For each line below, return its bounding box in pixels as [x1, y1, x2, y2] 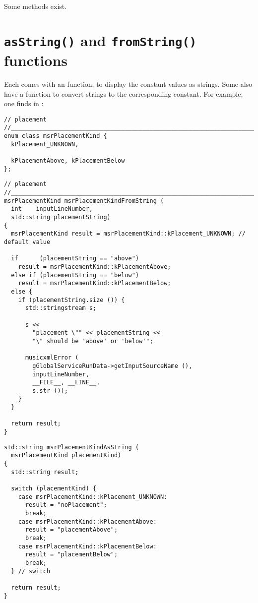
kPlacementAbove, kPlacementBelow [11, 157, 125, 165]
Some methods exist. [4, 1, 67, 11]
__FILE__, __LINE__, [32, 379, 100, 386]
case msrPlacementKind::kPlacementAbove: [18, 518, 157, 525]
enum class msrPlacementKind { [4, 132, 107, 140]
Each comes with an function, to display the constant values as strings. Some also [4, 79, 253, 89]
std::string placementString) [11, 214, 111, 221]
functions [4, 50, 68, 70]
